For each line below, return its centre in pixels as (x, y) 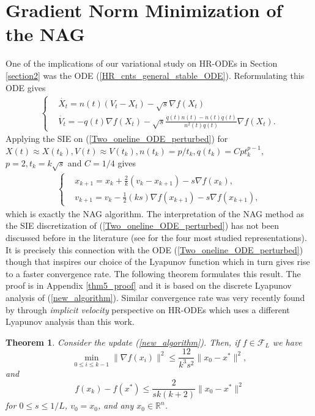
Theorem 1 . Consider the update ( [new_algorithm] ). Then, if (123, 342)
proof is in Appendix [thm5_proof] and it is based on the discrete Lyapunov (149, 285)
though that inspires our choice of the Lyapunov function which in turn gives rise (158, 262)
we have (287, 342)
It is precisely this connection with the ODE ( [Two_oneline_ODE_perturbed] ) (154, 249)
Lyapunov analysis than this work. (70, 321)
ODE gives (26, 87)
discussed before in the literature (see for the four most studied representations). (156, 238)
